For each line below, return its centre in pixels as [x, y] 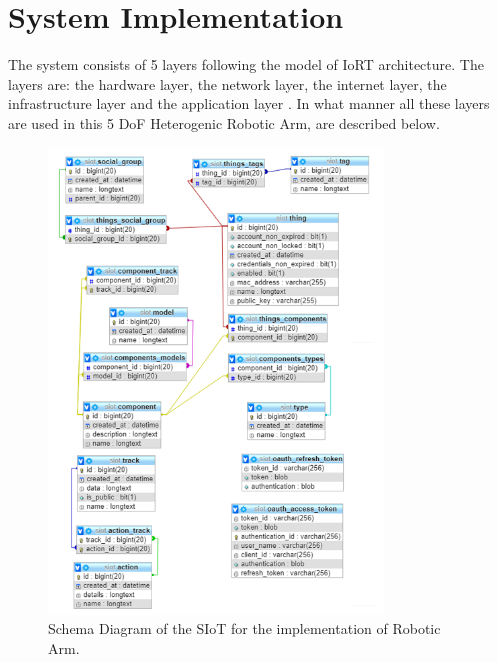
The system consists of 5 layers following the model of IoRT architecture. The [246, 64]
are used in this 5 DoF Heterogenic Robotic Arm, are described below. [224, 122]
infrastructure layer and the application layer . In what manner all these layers [249, 103]
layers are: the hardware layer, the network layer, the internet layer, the [227, 83]
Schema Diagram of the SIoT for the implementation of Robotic [244, 628]
